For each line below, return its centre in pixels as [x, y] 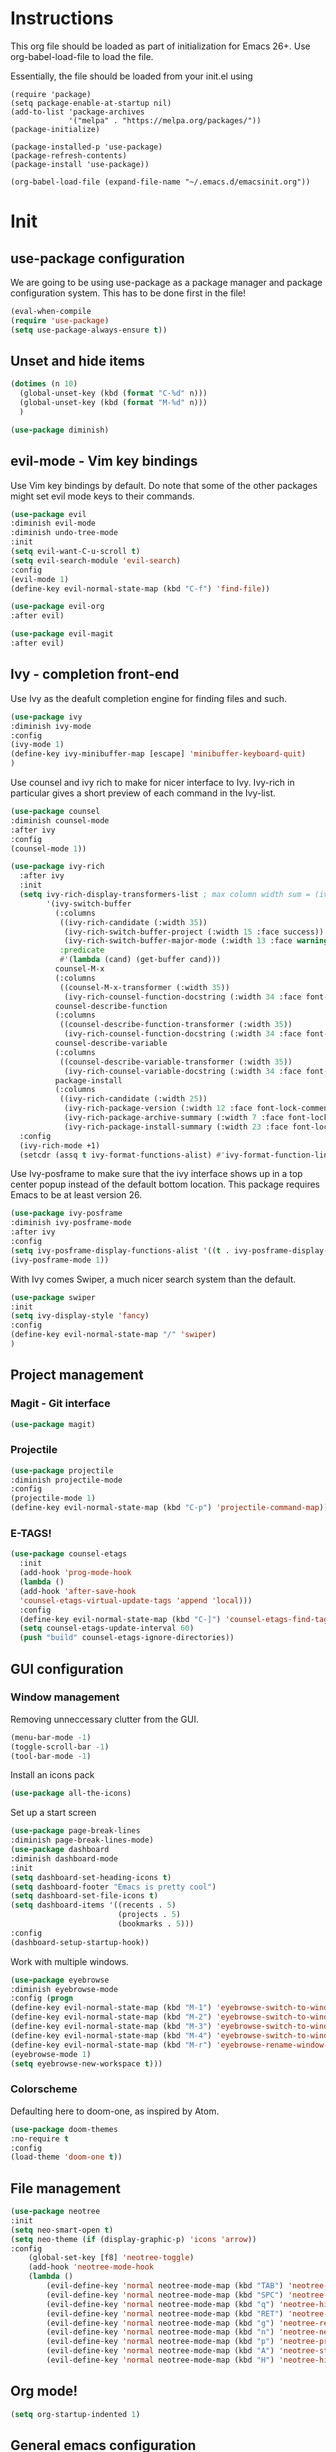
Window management [65, 1697]
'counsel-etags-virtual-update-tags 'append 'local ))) [136, 1600]
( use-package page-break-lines [75, 1831]
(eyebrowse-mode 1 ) [51, 2054]
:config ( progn [42, 1998]
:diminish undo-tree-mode [64, 533]
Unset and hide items [77, 360]
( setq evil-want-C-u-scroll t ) [75, 552]
